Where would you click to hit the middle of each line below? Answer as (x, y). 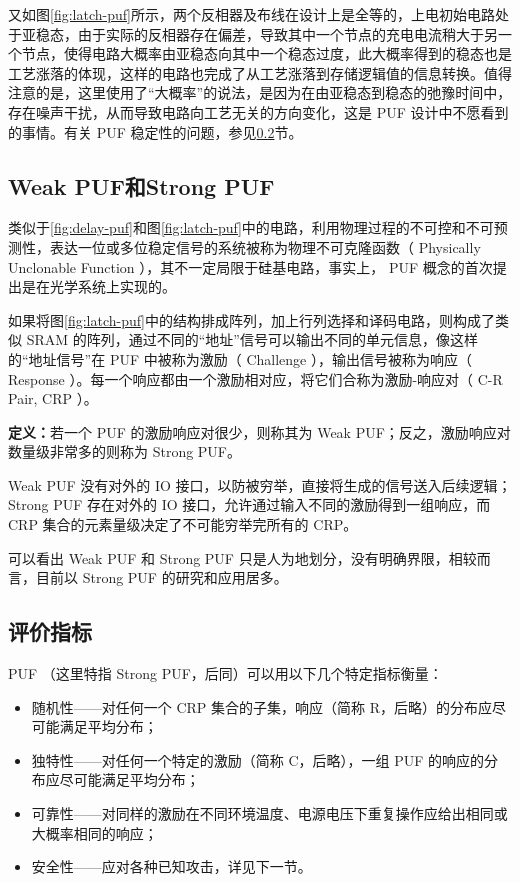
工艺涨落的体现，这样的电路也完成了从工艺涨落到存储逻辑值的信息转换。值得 (260, 72)
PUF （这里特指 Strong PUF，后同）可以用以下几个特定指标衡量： (225, 673)
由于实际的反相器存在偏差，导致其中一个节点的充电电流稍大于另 (287, 33)
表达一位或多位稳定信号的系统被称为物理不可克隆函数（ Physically (265, 246)
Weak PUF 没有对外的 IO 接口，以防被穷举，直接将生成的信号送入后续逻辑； (260, 484)
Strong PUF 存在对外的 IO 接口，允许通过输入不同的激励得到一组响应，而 (249, 504)
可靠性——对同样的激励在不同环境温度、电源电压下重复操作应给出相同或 (269, 813)
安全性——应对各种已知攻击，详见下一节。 (171, 866)
